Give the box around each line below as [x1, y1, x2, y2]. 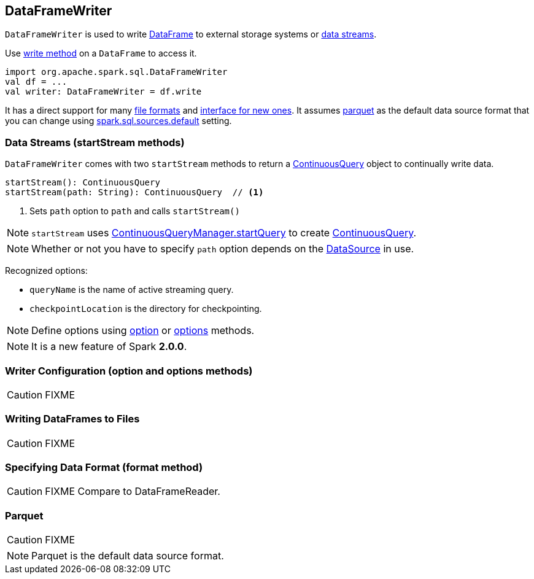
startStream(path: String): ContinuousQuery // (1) [5, 187, 264, 198]
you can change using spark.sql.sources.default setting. [5, 115, 232, 126]
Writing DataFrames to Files [5, 413, 140, 426]
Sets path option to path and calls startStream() [29, 206, 240, 217]
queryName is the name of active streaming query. [29, 284, 234, 295]
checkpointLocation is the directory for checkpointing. [29, 303, 262, 314]
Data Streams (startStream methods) [5, 136, 185, 149]
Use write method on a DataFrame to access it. [5, 48, 197, 59]
